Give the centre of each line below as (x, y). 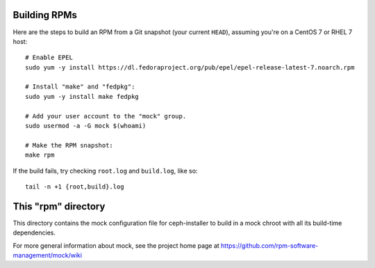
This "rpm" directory (59, 206)
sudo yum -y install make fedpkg (82, 96)
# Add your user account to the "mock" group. (106, 116)
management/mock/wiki (48, 255)
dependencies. (34, 232)
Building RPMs (45, 15)
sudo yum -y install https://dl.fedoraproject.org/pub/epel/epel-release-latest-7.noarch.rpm (190, 67)
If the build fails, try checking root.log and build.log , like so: (105, 171)
